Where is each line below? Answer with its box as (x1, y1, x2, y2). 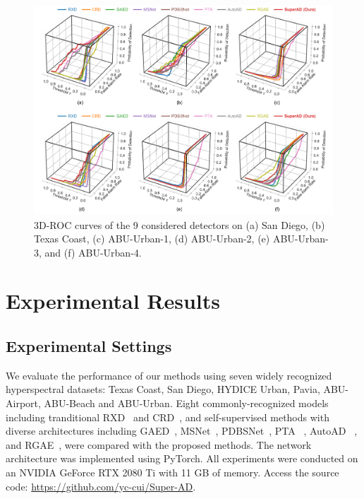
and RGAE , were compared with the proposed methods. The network (6, 437, 312, 452)
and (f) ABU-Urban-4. (44, 245, 142, 259)
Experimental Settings (6, 335, 172, 357)
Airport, (6, 396, 41, 411)
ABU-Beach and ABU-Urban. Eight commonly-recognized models (44, 396, 329, 411)
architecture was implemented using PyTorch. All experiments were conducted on (6, 451, 358, 466)
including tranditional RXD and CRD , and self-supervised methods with (6, 409, 329, 424)
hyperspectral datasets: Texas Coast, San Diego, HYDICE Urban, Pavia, (6, 382, 320, 397)
